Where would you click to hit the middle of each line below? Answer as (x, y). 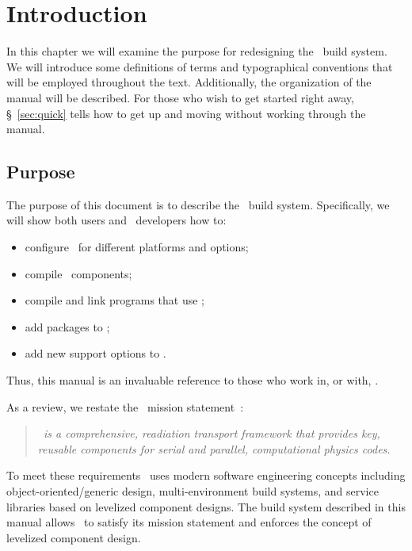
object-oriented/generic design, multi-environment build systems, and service (193, 491)
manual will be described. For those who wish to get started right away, (180, 97)
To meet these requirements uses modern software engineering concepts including (206, 475)
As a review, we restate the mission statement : (125, 406)
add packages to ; (67, 326)
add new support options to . (95, 353)
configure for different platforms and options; (137, 247)
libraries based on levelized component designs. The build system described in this (206, 506)
